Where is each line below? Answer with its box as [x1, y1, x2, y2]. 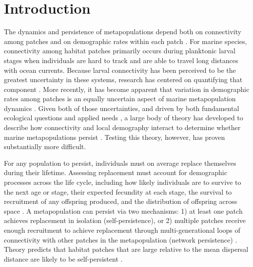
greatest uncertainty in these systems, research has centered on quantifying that [4, 74, 243, 85]
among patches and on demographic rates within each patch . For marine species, [4, 36, 247, 46]
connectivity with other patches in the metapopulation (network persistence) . [4, 234, 237, 245]
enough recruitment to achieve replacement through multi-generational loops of [4, 225, 240, 235]
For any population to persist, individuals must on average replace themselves [4, 157, 236, 168]
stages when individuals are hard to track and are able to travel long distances [4, 55, 238, 65]
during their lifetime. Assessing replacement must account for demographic [4, 167, 227, 178]
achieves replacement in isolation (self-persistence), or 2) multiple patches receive [4, 215, 246, 225]
